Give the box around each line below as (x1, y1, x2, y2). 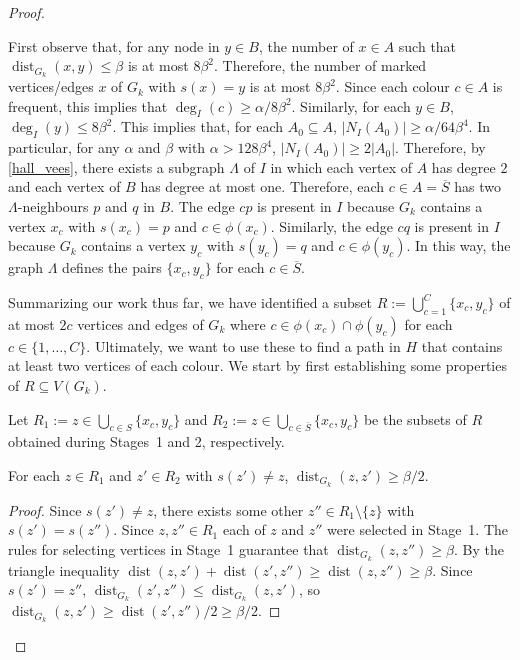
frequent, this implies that (8, 95, 168, 116)
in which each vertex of (270, 156, 413, 177)
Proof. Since (8, 499, 82, 520)
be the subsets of (363, 408, 467, 429)
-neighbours (17, 196, 89, 217)
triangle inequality (8, 559, 120, 580)
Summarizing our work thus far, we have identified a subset (8, 292, 372, 312)
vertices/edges (8, 76, 94, 97)
